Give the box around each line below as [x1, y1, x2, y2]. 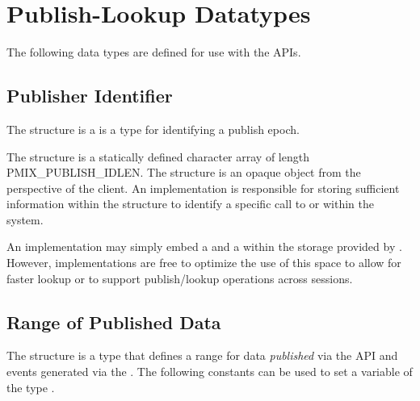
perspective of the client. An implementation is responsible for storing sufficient [6, 179, 400, 196]
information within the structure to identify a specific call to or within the [6, 195, 374, 212]
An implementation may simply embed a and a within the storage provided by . [6, 238, 402, 255]
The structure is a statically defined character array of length [6, 148, 309, 165]
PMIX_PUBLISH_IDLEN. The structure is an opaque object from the [6, 164, 361, 181]
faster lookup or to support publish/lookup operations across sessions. [6, 269, 353, 286]
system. [6, 211, 44, 228]
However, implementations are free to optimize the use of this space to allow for [6, 254, 401, 271]
